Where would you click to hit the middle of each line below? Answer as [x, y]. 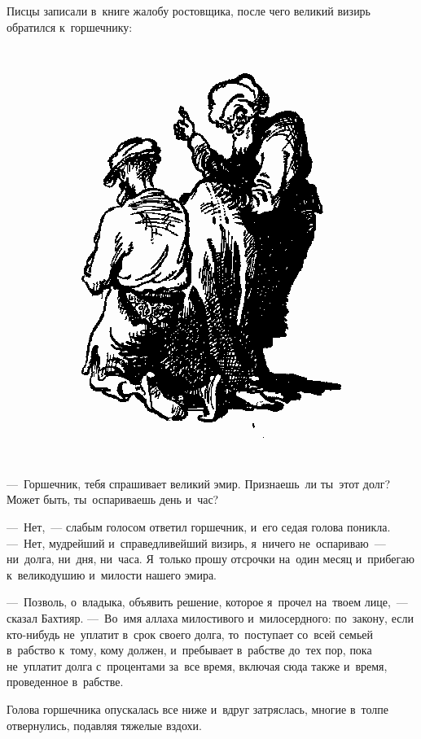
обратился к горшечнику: [70, 26]
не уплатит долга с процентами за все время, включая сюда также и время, [197, 665]
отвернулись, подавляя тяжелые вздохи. [104, 725]
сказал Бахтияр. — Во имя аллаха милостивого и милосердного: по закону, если [210, 617]
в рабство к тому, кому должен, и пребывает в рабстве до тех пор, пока [189, 650]
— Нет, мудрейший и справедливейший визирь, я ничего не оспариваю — [196, 542]
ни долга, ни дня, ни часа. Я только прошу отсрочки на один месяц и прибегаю [210, 559]
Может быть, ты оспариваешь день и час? [113, 499]
